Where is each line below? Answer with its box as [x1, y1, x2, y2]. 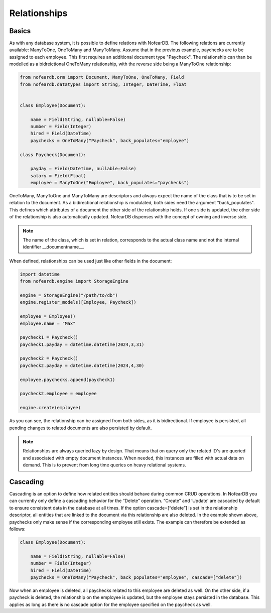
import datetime [20, 271, 60, 277]
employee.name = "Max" [20, 320, 76, 326]
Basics [9, 27, 31, 35]
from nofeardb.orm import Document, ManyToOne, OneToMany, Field [20, 74, 184, 80]
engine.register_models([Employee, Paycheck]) [20, 299, 137, 305]
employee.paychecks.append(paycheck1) [20, 377, 115, 383]
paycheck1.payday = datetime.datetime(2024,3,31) [20, 341, 145, 347]
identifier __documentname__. [23, 244, 84, 250]
